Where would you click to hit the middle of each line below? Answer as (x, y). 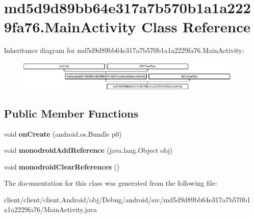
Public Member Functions (71, 113)
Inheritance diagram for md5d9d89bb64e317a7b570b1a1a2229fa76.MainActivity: (124, 50)
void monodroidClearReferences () (62, 166)
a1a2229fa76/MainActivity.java (51, 209)
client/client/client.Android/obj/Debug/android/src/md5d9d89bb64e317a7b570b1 (127, 200)
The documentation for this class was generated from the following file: (111, 183)
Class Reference (196, 27)
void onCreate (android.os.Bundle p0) (63, 133)
